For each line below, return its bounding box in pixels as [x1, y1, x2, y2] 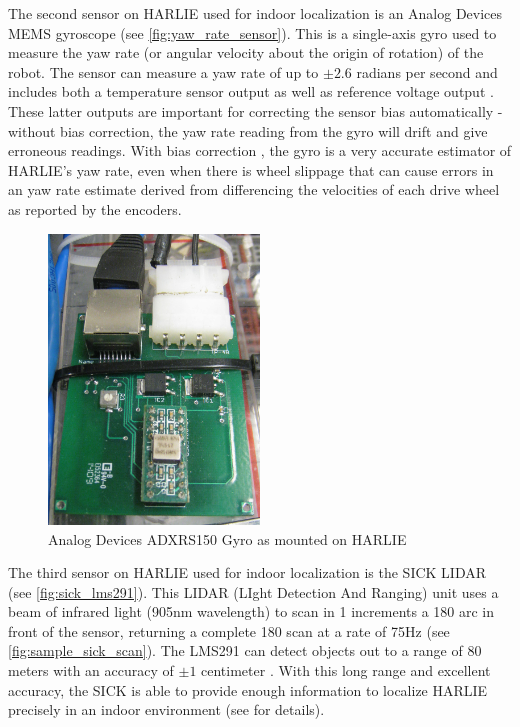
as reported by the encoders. [8, 198, 182, 219]
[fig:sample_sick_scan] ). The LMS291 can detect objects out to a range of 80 [8, 640, 482, 661]
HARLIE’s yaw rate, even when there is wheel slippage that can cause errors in [8, 159, 494, 180]
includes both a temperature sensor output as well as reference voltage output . [8, 81, 494, 102]
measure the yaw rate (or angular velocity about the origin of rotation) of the [8, 42, 484, 63]
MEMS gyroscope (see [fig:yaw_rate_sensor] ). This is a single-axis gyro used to [8, 22, 497, 43]
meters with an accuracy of [8, 660, 174, 681]
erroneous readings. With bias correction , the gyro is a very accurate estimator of [8, 140, 512, 161]
